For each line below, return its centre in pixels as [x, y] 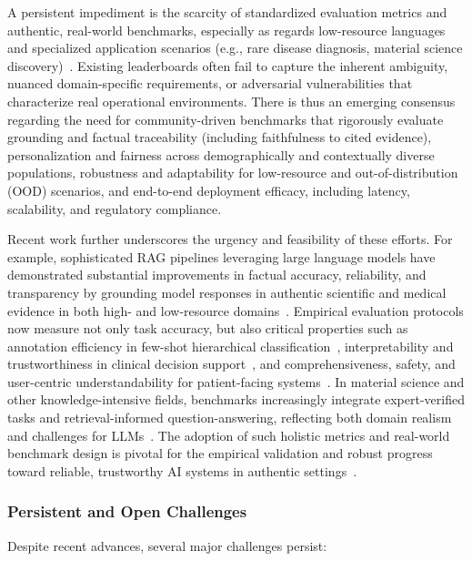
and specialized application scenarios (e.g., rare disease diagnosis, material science [235, 48]
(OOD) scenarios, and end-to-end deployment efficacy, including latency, [209, 190]
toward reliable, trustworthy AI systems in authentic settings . [182, 470]
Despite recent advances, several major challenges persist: [167, 545]
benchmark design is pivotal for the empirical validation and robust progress [220, 453]
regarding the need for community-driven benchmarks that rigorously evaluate [226, 119]
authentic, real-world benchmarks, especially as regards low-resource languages [226, 30]
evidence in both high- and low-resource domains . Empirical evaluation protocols [236, 310]
